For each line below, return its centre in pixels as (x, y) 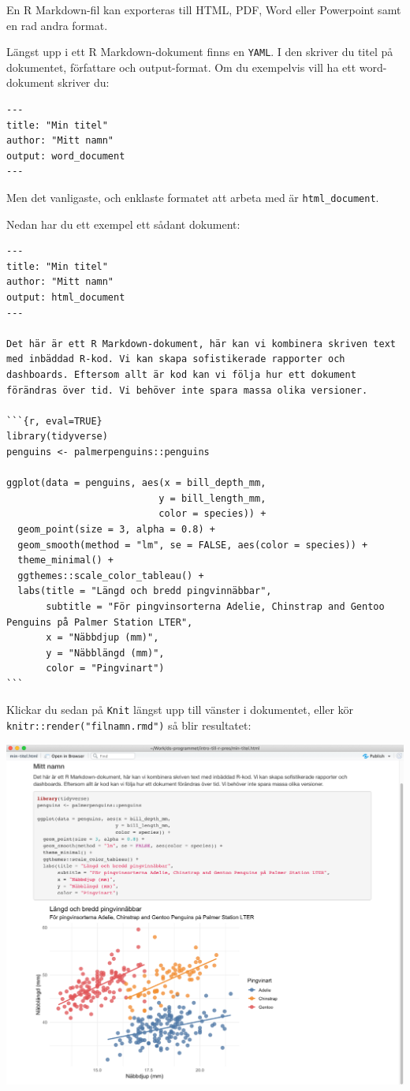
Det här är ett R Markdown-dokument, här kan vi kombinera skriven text (201, 344)
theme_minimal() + (66, 560)
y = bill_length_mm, (212, 498)
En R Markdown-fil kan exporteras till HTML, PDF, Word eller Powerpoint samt (204, 9)
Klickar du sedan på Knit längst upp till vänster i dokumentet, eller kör (180, 710)
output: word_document (66, 156)
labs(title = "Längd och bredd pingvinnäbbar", (145, 591)
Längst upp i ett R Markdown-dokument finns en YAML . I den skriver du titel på (200, 52)
